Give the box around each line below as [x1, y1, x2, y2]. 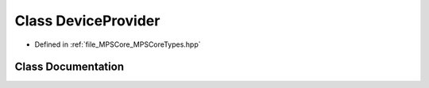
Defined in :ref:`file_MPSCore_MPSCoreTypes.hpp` [34, 40, 202, 49]
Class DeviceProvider [14, 12, 160, 29]
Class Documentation [14, 60, 125, 74]
